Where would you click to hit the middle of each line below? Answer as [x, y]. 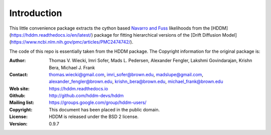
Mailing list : [22, 102]
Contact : [19, 74]
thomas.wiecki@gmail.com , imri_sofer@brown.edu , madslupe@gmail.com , [126, 74]
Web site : [19, 88]
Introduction [36, 13]
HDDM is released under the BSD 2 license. [94, 117]
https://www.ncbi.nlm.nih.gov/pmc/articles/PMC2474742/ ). [72, 42]
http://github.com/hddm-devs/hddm [86, 96]
